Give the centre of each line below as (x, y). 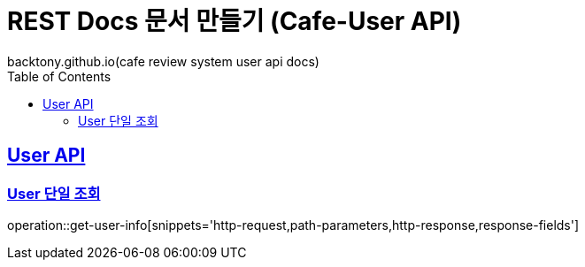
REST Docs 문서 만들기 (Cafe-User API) (235, 21)
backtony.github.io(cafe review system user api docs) (163, 61)
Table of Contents (59, 76)
